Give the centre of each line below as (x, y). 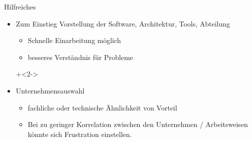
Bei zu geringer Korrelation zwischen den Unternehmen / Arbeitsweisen (138, 124)
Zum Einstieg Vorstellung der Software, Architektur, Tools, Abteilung (123, 23)
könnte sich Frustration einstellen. (80, 134)
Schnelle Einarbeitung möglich (74, 40)
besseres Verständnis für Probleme (80, 57)
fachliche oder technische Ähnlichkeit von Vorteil (102, 107)
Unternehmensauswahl (50, 90)
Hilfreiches (20, 6)
